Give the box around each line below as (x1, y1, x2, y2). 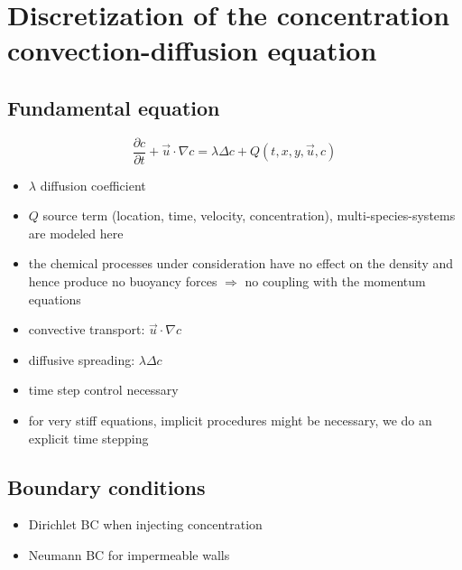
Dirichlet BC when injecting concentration (28, 515, 263, 534)
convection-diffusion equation (7, 32, 377, 69)
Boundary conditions (7, 472, 206, 500)
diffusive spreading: (28, 350, 135, 369)
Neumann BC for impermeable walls (28, 545, 230, 564)
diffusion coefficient (40, 175, 146, 194)
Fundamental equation (7, 93, 220, 121)
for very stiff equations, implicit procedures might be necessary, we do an (28, 410, 432, 429)
